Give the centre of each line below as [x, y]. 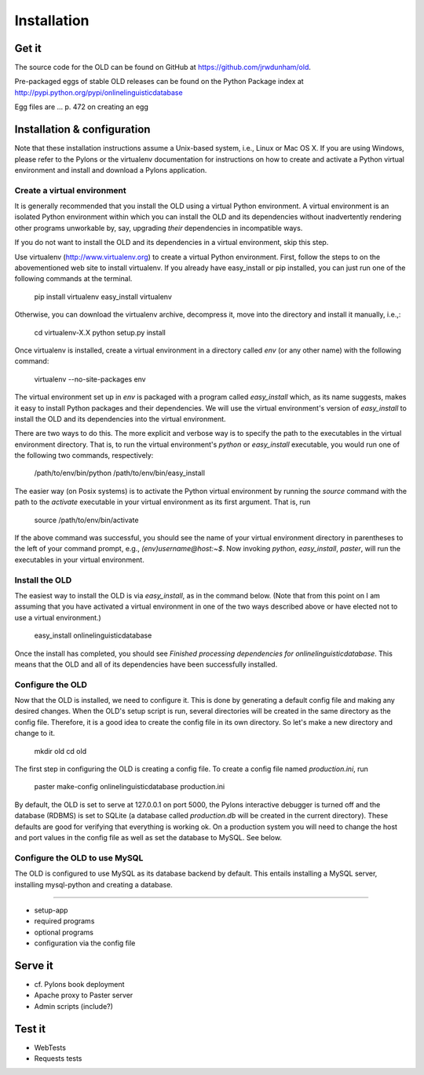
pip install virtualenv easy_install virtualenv [103, 296]
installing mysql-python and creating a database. [93, 884]
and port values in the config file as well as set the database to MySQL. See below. [148, 837]
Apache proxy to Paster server [84, 995]
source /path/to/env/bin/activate [86, 520]
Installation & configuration [82, 130]
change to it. [35, 733]
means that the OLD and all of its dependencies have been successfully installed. [146, 664]
